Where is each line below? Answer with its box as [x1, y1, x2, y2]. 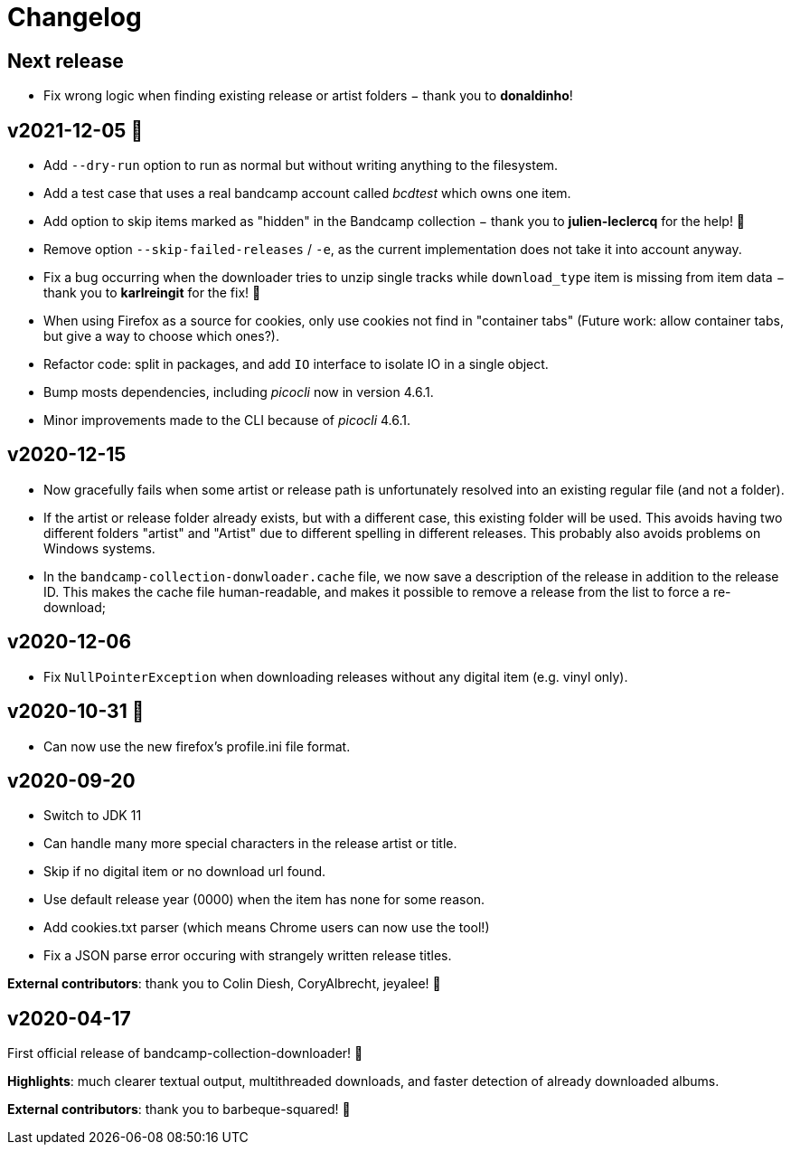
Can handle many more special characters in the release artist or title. [43, 836, 457, 852]
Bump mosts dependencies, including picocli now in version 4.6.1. [43, 384, 434, 401]
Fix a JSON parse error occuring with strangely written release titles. [43, 948, 452, 964]
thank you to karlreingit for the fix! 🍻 [43, 285, 261, 301]
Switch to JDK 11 [43, 807, 142, 824]
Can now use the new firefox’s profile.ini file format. [43, 738, 351, 754]
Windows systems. [43, 540, 155, 556]
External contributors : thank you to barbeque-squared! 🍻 [7, 1101, 351, 1118]
